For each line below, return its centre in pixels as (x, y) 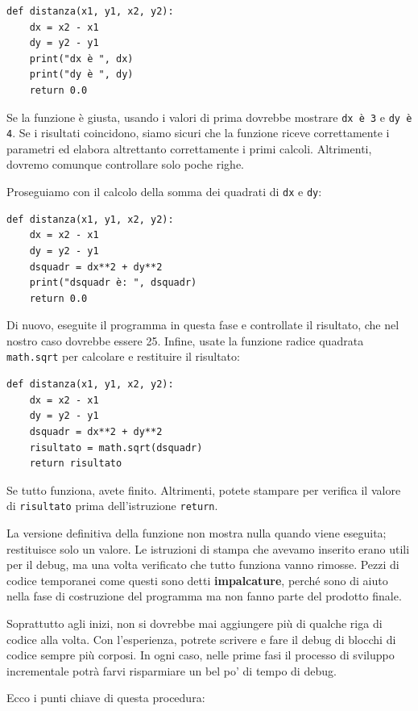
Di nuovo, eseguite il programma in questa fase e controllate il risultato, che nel (203, 325)
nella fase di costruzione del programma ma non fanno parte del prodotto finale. (204, 596)
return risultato (76, 464)
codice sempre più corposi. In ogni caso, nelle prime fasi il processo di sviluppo (201, 655)
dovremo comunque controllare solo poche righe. (126, 164)
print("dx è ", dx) (81, 59)
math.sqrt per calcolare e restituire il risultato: (123, 356)
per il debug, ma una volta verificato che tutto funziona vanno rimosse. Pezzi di (203, 565)
